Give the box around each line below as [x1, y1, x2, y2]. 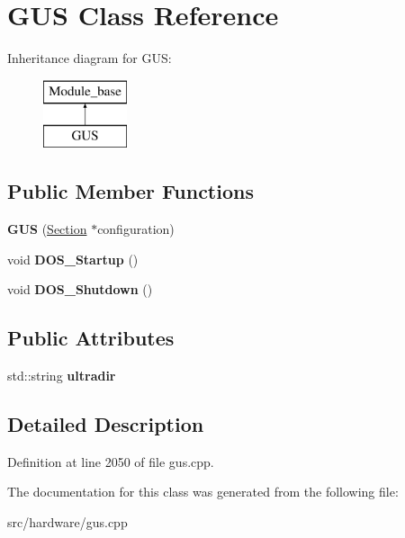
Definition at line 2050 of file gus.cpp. [7, 452, 214, 471]
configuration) [97, 220, 175, 238]
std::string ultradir [7, 366, 116, 385]
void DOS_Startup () [7, 249, 139, 268]
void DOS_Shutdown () [7, 280, 153, 299]
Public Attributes [7, 324, 175, 352]
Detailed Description [7, 410, 204, 438]
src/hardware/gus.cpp [7, 513, 128, 532]
